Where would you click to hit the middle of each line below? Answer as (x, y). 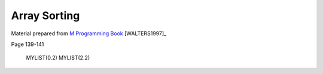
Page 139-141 (28, 44)
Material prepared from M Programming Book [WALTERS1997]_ (89, 33)
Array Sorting (45, 16)
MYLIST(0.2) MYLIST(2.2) (58, 58)
